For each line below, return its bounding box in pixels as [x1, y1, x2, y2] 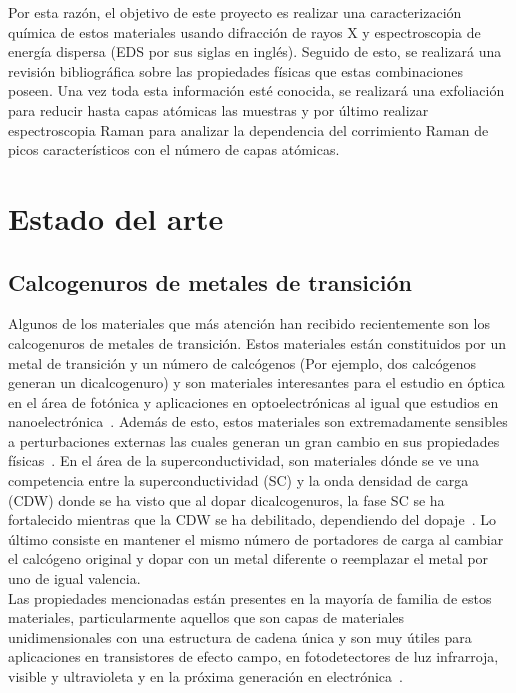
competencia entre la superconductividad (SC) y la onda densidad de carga [8, 470, 469, 491]
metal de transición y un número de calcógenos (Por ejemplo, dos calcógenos [8, 352, 477, 373]
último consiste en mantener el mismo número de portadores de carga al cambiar [8, 528, 504, 549]
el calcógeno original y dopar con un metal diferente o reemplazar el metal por [8, 548, 489, 569]
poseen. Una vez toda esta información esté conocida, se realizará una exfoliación [8, 80, 505, 101]
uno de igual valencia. [8, 568, 141, 589]
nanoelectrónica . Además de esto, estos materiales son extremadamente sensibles [8, 411, 508, 432]
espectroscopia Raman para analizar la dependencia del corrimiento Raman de [8, 119, 489, 140]
